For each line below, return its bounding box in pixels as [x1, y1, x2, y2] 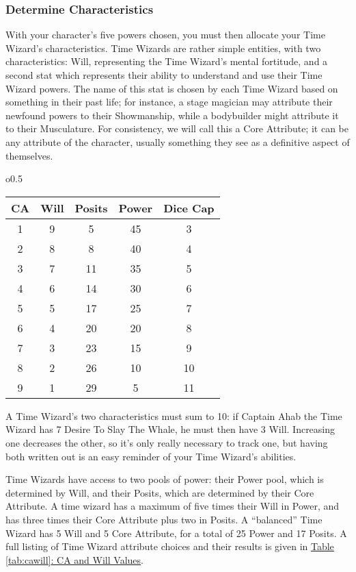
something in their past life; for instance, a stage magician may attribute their [5, 95, 333, 109]
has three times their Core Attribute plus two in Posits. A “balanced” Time [5, 512, 323, 526]
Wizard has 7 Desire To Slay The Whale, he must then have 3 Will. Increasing [5, 422, 336, 436]
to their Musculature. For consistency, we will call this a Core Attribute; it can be [5, 121, 348, 136]
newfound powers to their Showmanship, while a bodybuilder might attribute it [5, 108, 339, 122]
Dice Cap [163, 199, 215, 216]
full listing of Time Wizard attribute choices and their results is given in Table [5, 539, 334, 554]
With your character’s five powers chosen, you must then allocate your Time [5, 27, 325, 42]
